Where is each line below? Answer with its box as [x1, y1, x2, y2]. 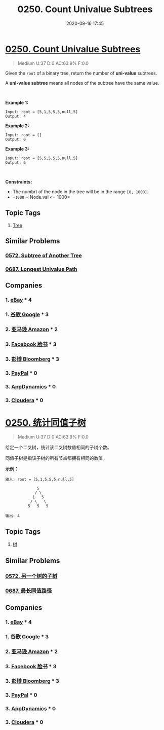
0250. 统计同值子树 [5, 417, 87, 428]
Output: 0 [5, 137, 26, 142]
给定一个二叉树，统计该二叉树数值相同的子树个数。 [5, 445, 112, 451]
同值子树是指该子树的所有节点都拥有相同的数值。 [5, 455, 107, 461]
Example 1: [5, 99, 29, 105]
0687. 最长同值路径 [5, 587, 52, 594]
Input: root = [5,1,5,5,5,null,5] [5, 109, 78, 115]
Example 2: [5, 123, 29, 129]
